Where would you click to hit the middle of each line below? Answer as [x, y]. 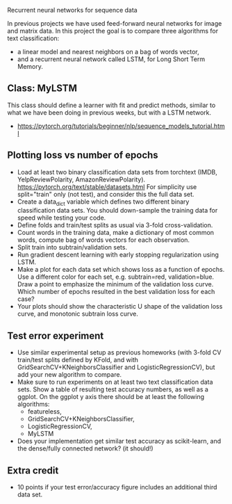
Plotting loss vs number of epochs [83, 155]
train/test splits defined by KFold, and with [78, 360]
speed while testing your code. [61, 218]
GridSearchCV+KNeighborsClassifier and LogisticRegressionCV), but [116, 367]
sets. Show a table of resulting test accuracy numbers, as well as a [113, 389]
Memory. [30, 66]
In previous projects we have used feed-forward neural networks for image [115, 23]
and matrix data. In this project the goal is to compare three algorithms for [113, 31]
